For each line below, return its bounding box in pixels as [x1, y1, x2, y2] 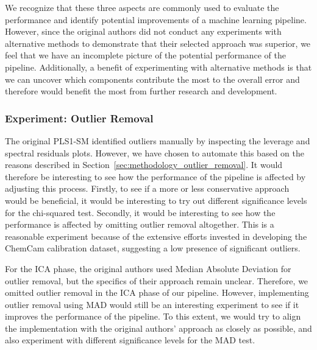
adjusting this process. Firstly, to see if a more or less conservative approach [5, 182, 290, 195]
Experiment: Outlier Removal [5, 110, 154, 125]
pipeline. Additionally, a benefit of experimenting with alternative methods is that [5, 60, 312, 73]
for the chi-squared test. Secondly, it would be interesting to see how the [5, 206, 276, 219]
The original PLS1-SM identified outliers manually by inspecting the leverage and [5, 134, 310, 147]
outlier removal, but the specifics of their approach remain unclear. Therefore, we [5, 274, 308, 287]
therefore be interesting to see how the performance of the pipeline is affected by [5, 170, 306, 183]
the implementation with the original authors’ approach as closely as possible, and [5, 321, 312, 334]
